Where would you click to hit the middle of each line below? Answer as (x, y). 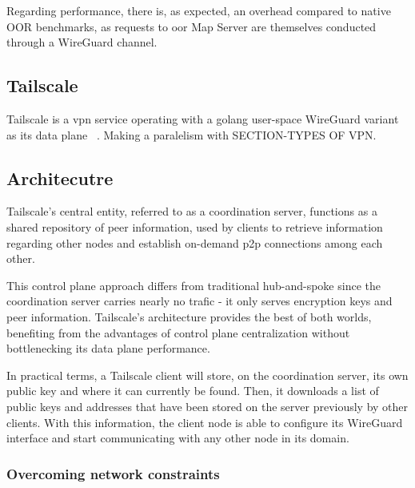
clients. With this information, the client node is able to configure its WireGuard (205, 422)
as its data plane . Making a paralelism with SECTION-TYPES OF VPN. (192, 134)
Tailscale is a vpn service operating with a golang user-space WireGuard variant (203, 118)
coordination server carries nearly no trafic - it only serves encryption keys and (200, 301)
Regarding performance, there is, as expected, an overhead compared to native (199, 10)
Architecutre (60, 177)
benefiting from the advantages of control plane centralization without (178, 332)
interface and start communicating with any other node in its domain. (178, 438)
